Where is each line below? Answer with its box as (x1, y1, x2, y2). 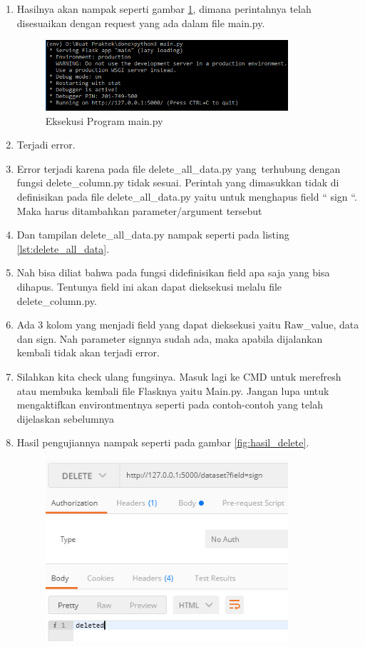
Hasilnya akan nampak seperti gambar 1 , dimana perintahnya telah (16, 1, 312, 16)
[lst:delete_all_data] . (16, 241, 110, 256)
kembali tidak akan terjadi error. (16, 345, 160, 360)
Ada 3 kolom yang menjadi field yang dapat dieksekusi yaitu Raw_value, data (16, 317, 359, 332)
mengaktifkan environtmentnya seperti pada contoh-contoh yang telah (16, 397, 323, 412)
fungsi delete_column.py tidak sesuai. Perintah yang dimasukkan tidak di (16, 175, 339, 190)
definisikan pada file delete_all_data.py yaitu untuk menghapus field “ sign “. (16, 189, 357, 204)
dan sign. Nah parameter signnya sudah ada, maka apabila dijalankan (16, 331, 323, 346)
